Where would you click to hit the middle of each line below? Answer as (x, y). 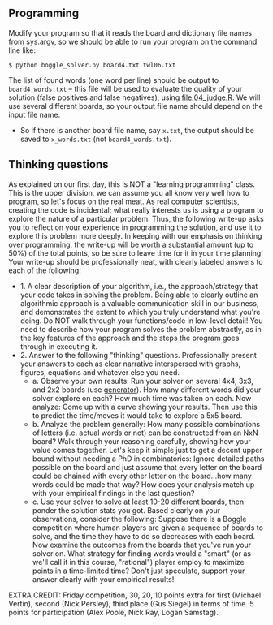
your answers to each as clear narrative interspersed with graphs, (130, 364)
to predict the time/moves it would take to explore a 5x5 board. (137, 415)
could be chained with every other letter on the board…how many (142, 476)
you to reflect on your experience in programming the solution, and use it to (135, 227)
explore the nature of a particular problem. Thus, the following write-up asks (136, 218)
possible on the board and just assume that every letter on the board (147, 467)
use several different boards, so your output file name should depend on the (136, 106)
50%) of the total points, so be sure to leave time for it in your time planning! (136, 253)
